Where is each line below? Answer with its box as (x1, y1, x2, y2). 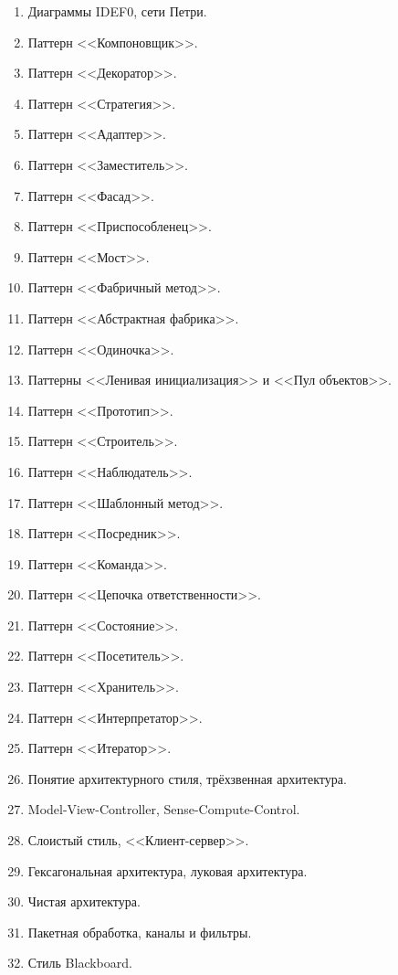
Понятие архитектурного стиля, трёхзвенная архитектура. (27, 768, 347, 788)
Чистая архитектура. (27, 892, 141, 911)
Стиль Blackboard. (27, 953, 132, 972)
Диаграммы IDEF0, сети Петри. (27, 2, 207, 20)
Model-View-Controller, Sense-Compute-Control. (27, 800, 300, 819)
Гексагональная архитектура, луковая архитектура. (27, 861, 308, 880)
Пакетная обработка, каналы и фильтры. (27, 922, 252, 941)
